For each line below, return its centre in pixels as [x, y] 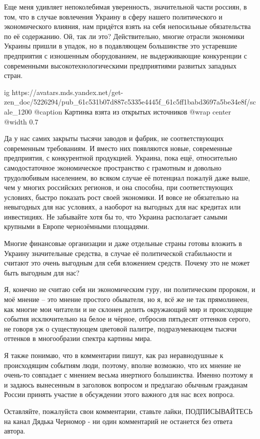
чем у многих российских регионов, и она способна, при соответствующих [118, 187]
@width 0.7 [21, 121]
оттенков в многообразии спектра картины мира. [78, 338]
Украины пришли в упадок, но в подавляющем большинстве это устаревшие [121, 46]
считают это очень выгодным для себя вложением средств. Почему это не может [127, 263]
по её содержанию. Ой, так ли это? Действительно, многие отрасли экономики [124, 36]
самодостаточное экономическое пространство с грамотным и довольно [113, 167]
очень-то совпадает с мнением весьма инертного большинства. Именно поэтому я [128, 375]
